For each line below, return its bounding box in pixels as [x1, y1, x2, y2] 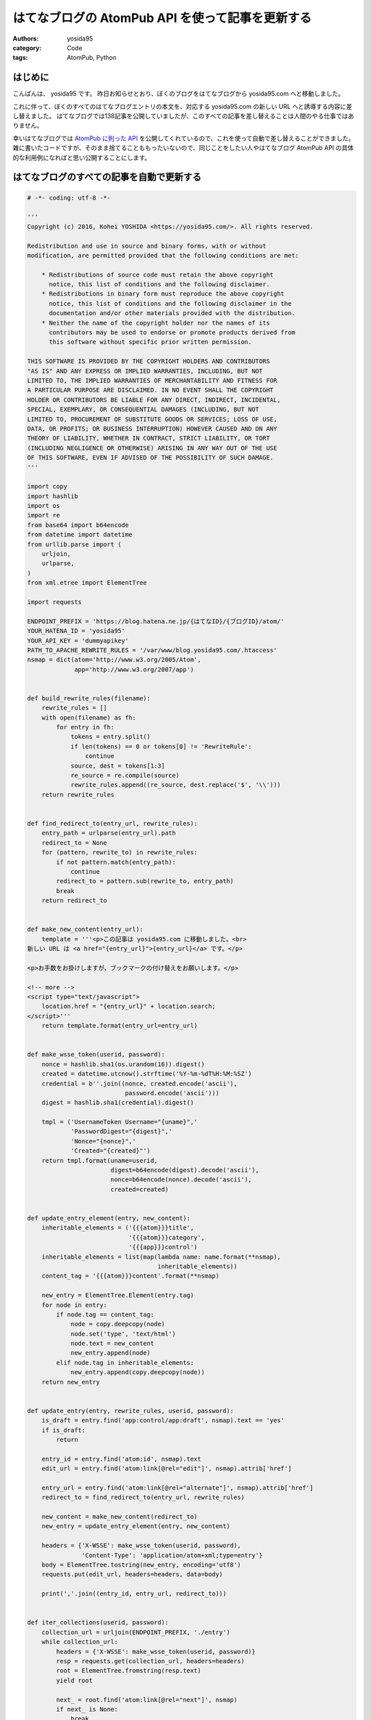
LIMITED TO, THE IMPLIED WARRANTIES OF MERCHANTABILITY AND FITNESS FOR [27, 377, 278, 385]
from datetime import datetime [27, 530, 133, 539]
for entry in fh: [56, 723, 115, 731]
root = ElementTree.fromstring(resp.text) [56, 1667, 202, 1675]
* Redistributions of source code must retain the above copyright [41, 270, 274, 279]
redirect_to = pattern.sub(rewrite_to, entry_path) [56, 877, 234, 885]
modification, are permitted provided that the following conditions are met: [27, 251, 299, 259]
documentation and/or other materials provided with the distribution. [49, 310, 295, 317]
